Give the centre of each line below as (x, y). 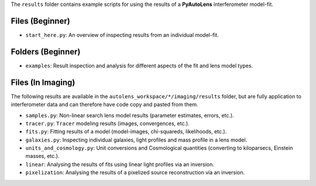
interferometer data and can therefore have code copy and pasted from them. (104, 105)
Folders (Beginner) (46, 52)
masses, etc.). (42, 156)
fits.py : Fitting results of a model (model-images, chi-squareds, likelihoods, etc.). (126, 132)
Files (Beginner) (40, 21)
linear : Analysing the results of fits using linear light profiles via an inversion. (120, 164)
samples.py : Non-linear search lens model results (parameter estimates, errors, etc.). (130, 115)
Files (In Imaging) (43, 82)
